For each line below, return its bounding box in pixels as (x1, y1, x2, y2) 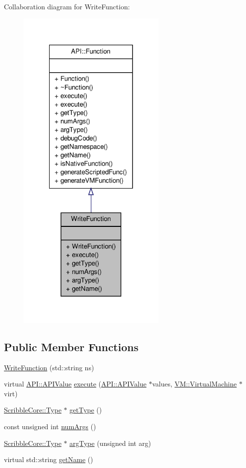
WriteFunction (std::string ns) (4, 362, 94, 372)
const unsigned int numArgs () (4, 421, 96, 431)
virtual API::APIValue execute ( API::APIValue (4, 379, 147, 389)
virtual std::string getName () (4, 454, 93, 465)
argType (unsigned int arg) (69, 438, 151, 448)
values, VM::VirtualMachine (152, 379, 237, 389)
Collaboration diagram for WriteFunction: (4, 1, 130, 11)
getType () (69, 405, 102, 415)
